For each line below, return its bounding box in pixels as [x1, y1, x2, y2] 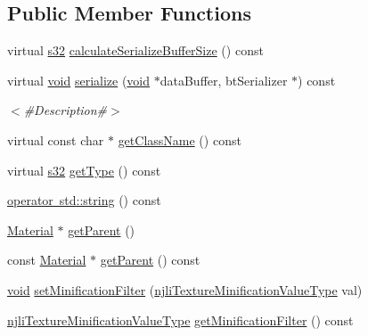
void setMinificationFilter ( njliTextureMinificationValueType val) [7, 280, 363, 299]
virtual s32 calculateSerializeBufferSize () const [7, 41, 264, 60]
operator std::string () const [7, 191, 161, 209]
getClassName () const [118, 130, 241, 149]
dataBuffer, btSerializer [159, 70, 288, 89]
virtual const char [7, 130, 104, 149]
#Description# [23, 101, 108, 119]
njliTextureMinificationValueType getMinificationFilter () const [7, 310, 354, 329]
